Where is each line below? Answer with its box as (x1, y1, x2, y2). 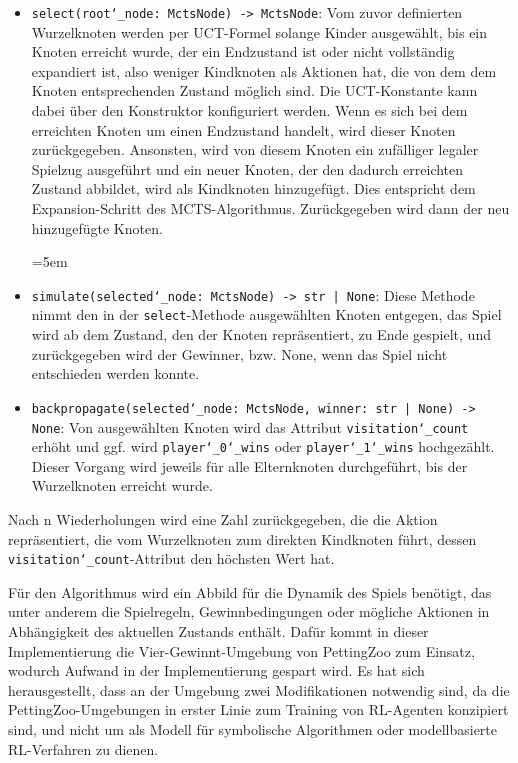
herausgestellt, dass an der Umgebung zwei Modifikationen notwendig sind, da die (8, 679, 510, 700)
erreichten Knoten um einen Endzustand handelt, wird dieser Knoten (31, 119, 456, 140)
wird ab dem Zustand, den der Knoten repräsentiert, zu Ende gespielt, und (31, 324, 491, 345)
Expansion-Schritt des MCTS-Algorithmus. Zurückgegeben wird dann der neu (31, 198, 510, 218)
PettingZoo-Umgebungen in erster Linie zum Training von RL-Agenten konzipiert (8, 699, 509, 720)
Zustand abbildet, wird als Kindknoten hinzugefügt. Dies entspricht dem (31, 178, 476, 199)
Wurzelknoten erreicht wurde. (31, 475, 213, 496)
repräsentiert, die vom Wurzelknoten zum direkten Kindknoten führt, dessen (8, 528, 477, 549)
